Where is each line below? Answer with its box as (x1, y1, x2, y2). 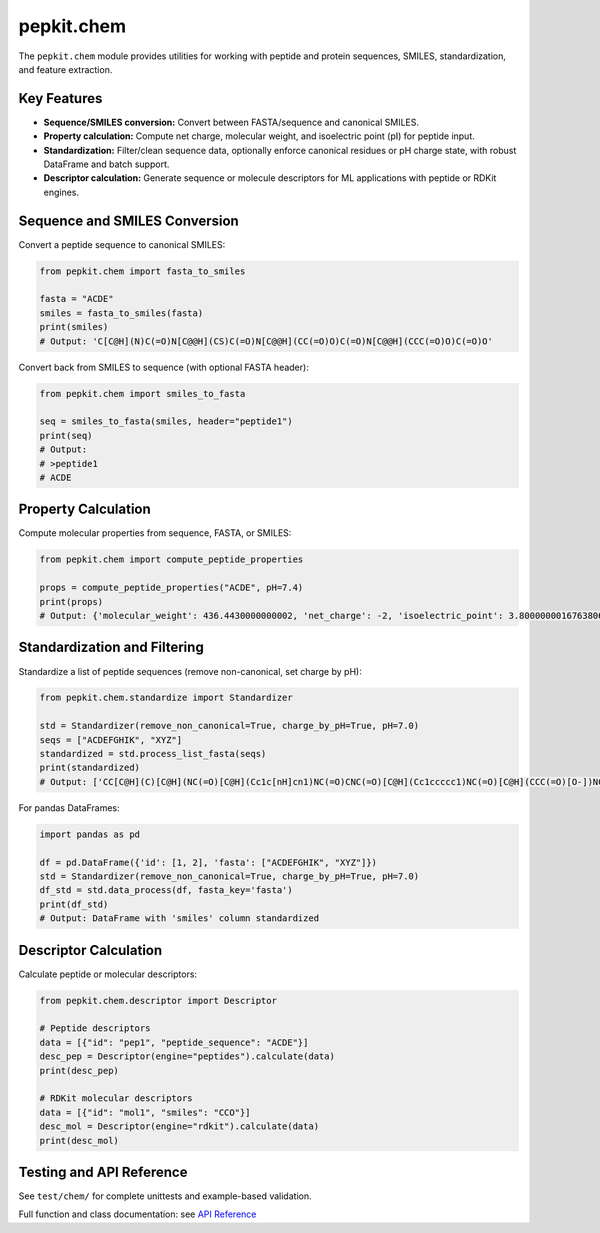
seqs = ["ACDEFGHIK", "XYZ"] (39, 734, 183, 745)
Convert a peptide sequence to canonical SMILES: (18, 238, 226, 250)
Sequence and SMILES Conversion (18, 212, 239, 229)
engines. (43, 186, 80, 198)
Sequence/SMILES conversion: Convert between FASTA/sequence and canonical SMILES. (43, 116, 420, 128)
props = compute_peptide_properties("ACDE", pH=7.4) (39, 582, 304, 594)
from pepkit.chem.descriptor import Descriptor (39, 995, 277, 1006)
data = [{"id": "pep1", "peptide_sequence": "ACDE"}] (39, 1036, 309, 1048)
